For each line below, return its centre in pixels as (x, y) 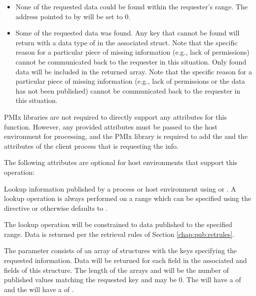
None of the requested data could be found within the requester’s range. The (131, 6)
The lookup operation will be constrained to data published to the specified (118, 224)
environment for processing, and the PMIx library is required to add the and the (126, 136)
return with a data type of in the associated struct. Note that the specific (127, 42)
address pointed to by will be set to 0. (73, 16)
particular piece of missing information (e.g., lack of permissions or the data (130, 81)
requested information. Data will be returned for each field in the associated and (126, 260)
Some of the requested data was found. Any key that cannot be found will (128, 33)
